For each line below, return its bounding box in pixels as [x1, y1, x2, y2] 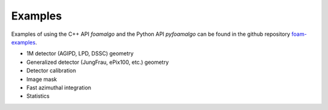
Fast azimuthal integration [26, 84, 91, 91]
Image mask [26, 75, 57, 83]
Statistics [26, 92, 50, 100]
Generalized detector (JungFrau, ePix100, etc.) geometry [26, 58, 169, 66]
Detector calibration [26, 67, 77, 74]
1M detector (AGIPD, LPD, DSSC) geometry [26, 50, 134, 57]
